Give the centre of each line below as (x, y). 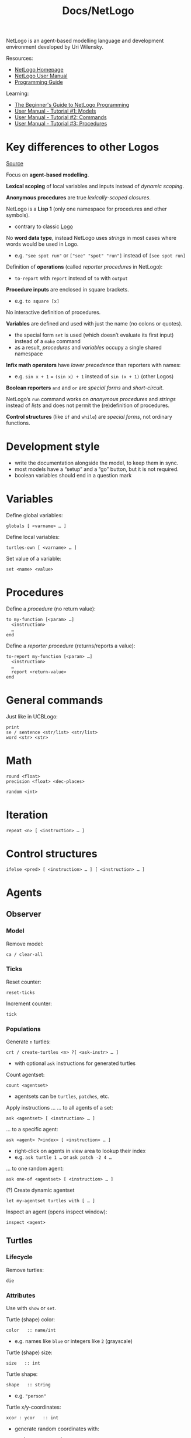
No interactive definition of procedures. (53, 313)
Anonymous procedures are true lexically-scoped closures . (78, 198)
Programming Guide (39, 82)
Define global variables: (34, 515)
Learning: (18, 94)
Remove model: (25, 944)
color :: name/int (31, 1330)
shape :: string (28, 1385)
